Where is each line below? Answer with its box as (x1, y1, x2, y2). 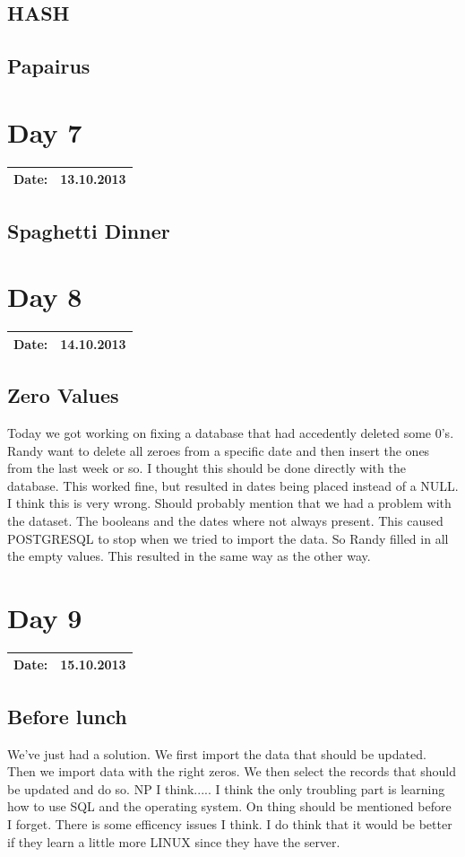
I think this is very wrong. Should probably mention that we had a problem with (7, 494, 452, 512)
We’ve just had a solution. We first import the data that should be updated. (7, 744, 426, 763)
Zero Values (7, 381, 119, 409)
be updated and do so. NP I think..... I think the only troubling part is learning (7, 779, 445, 798)
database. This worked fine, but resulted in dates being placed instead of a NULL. (7, 476, 459, 494)
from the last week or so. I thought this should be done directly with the (7, 459, 406, 477)
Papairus (7, 52, 90, 80)
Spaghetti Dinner (7, 216, 170, 244)
